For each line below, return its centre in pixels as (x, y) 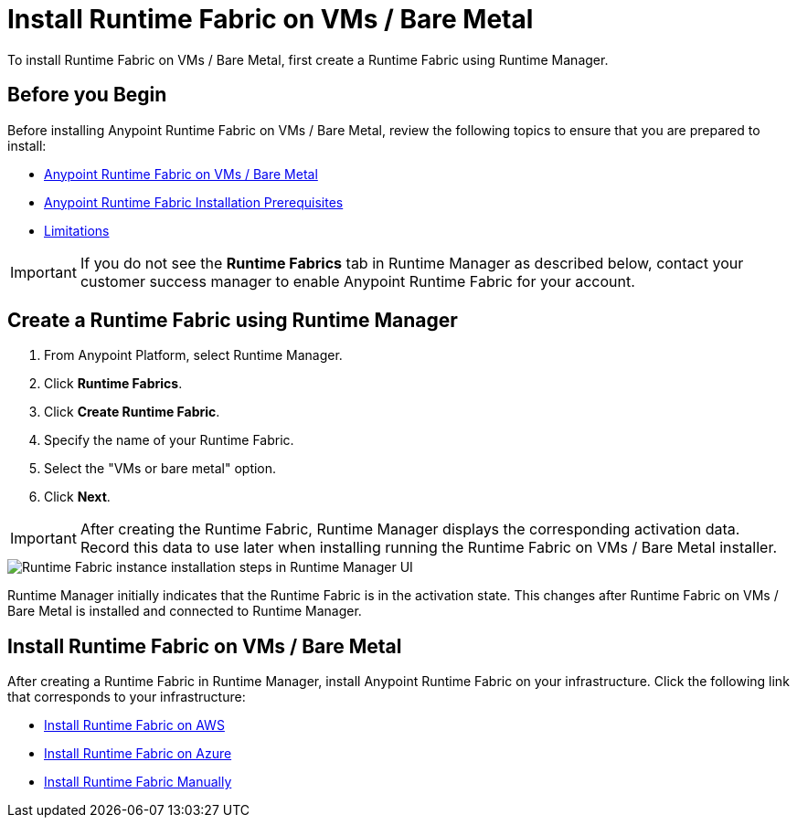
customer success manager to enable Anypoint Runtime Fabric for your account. (357, 281)
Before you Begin (87, 95)
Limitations (77, 230)
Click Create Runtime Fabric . (132, 412)
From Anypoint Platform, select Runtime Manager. (193, 355)
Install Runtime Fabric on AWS (134, 725)
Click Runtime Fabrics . (113, 384)
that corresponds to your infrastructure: (127, 697)
